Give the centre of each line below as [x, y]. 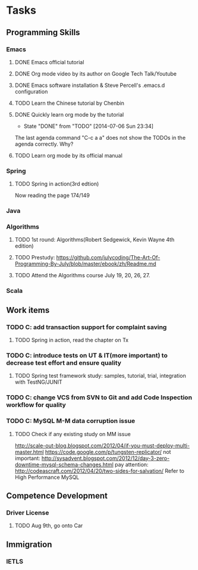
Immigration [29, 544]
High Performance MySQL [47, 477]
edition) [24, 246]
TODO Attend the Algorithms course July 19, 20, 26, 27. [82, 275]
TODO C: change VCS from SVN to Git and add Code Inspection [99, 397]
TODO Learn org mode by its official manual [69, 155]
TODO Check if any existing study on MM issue [73, 434]
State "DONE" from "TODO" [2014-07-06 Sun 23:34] [88, 126]
